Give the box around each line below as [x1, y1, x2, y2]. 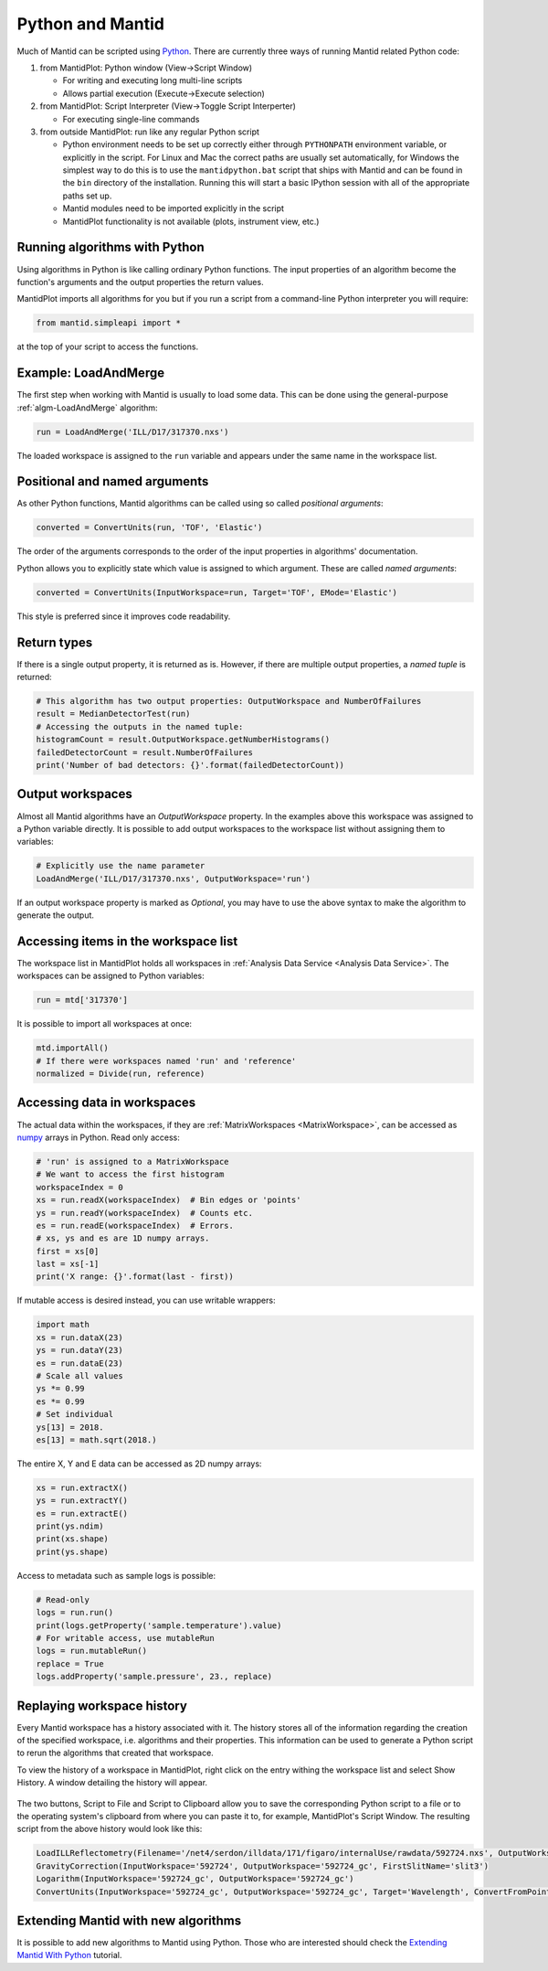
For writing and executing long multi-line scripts [62, 75, 243, 86]
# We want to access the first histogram [36, 1169, 225, 1179]
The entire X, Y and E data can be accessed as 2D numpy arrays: [16, 1458, 262, 1469]
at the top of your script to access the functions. [16, 341, 199, 352]
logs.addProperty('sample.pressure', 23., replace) [36, 1671, 273, 1682]
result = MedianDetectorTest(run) [36, 708, 191, 719]
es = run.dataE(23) [36, 1358, 123, 1369]
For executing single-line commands [62, 113, 200, 124]
